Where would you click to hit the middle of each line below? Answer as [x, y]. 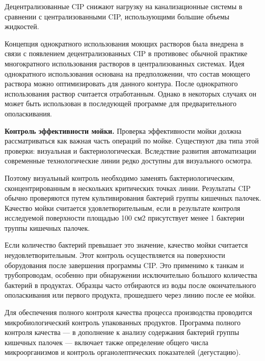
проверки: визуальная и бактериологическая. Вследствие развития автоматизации [130, 150]
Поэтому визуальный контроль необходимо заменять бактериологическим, [120, 177]
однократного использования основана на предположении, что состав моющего [127, 73]
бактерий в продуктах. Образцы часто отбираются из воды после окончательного [130, 285]
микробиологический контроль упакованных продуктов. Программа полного [123, 322]
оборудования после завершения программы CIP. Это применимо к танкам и [124, 265]
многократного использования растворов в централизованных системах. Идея [125, 63]
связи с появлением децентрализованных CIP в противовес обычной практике [126, 53]
